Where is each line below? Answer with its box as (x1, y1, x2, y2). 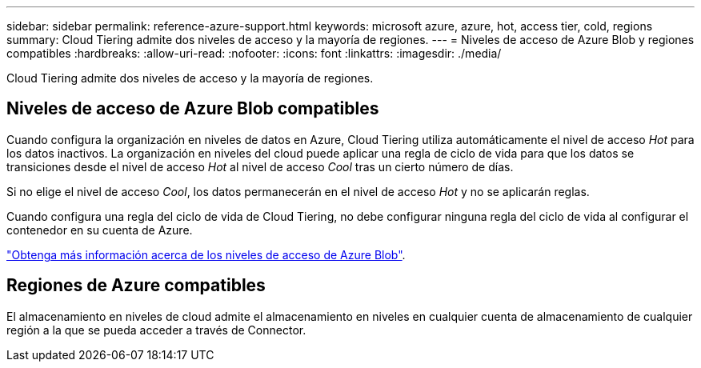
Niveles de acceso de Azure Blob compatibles (6, 98, 379, 119)
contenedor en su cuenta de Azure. (6, 222, 193, 237)
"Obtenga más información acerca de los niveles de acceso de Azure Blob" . (6, 247, 406, 262)
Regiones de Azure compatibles (6, 275, 266, 296)
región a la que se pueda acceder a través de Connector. (6, 322, 306, 337)
